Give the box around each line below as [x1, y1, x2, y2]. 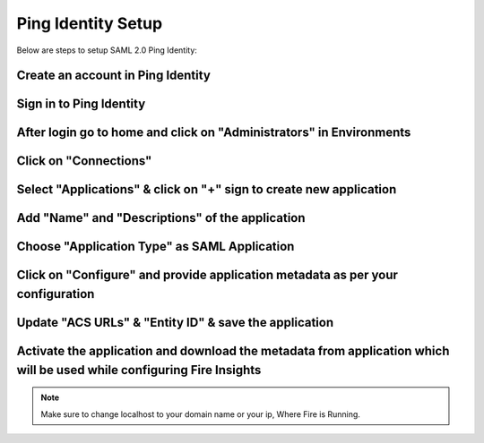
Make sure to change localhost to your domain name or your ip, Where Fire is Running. [40, 408, 360, 420]
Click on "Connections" [16, 153, 152, 169]
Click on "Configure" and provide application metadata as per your [16, 268, 399, 283]
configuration [16, 286, 95, 302]
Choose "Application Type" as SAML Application [16, 239, 295, 254]
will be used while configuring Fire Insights [16, 362, 262, 378]
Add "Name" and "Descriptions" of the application [16, 210, 306, 226]
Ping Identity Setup [16, 13, 163, 33]
